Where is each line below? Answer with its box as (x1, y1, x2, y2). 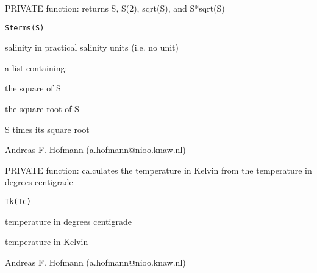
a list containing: (5, 61, 68, 74)
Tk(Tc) (5, 197, 31, 206)
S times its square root (5, 122, 90, 135)
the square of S (5, 82, 61, 94)
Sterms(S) (5, 23, 45, 32)
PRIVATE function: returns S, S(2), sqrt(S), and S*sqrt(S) (5, 2, 225, 14)
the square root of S (5, 102, 79, 115)
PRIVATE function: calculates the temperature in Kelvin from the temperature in (5, 163, 312, 176)
